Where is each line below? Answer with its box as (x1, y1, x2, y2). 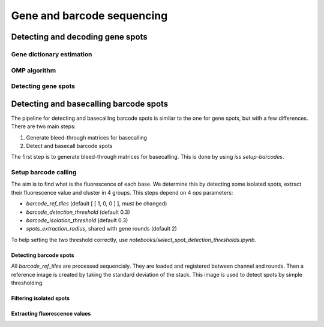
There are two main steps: (11, 123, 76, 130)
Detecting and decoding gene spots (11, 32, 148, 42)
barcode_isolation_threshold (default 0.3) (26, 217, 128, 224)
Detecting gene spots (11, 82, 76, 90)
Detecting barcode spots (11, 252, 74, 259)
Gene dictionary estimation (11, 50, 92, 58)
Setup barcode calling (11, 168, 77, 177)
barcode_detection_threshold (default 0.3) (26, 208, 130, 216)
